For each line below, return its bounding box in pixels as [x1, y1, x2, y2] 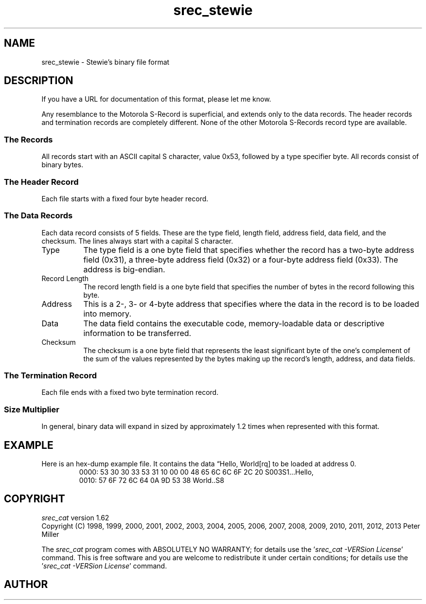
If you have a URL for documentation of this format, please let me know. [41, 95, 271, 104]
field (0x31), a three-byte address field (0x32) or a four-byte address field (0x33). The [83, 254, 398, 265]
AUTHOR [4, 578, 48, 591]
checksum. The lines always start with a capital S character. [41, 236, 233, 245]
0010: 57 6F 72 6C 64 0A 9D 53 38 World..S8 [79, 476, 224, 485]
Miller [41, 530, 59, 538]
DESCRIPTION [4, 74, 73, 87]
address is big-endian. [83, 264, 165, 274]
